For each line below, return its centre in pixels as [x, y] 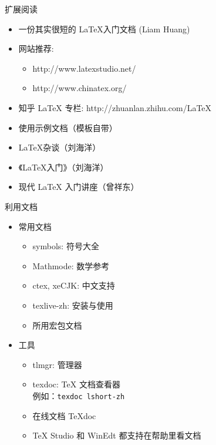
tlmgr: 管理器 [57, 364]
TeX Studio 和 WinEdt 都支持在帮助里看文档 [117, 435]
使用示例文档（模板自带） [68, 127]
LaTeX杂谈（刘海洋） [60, 147]
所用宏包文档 [57, 325]
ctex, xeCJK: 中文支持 [74, 285]
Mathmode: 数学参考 [71, 265]
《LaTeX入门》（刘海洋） [63, 167]
